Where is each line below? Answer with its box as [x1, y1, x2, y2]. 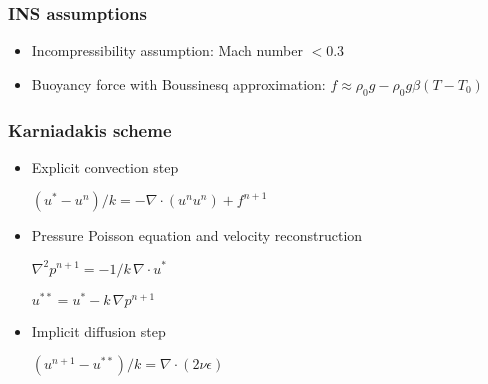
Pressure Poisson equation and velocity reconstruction [31, 225, 363, 246]
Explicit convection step [31, 156, 179, 177]
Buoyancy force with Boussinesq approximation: [31, 73, 326, 94]
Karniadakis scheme [8, 117, 172, 142]
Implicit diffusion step [31, 320, 166, 341]
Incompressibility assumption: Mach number [31, 40, 303, 61]
